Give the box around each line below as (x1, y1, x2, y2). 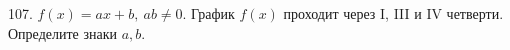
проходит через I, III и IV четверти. (283, 3, 504, 23)
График (191, 3, 235, 23)
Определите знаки (8, 22, 117, 43)
